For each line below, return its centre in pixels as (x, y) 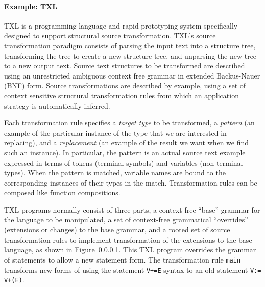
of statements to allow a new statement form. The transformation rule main (123, 259)
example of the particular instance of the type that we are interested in (115, 132)
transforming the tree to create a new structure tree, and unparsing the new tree (130, 55)
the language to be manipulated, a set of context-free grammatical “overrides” (126, 219)
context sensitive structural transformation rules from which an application (122, 95)
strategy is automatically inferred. (57, 105)
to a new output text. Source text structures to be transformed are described (125, 66)
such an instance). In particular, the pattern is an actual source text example (125, 152)
